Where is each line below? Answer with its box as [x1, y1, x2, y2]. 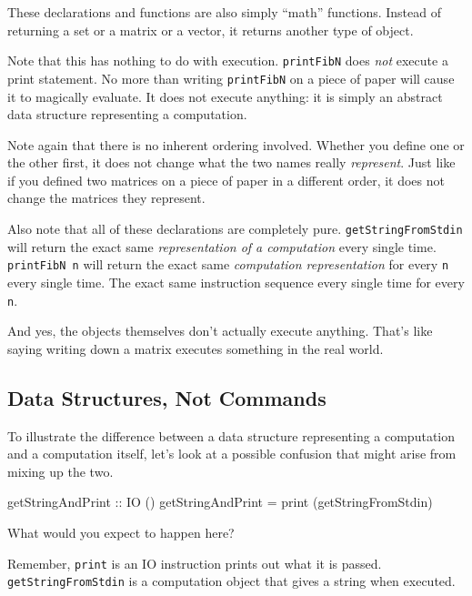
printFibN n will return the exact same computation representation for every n [7, 255, 449, 274]
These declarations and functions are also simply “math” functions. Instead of [7, 3, 442, 21]
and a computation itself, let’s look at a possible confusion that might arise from [7, 444, 457, 463]
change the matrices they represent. [7, 188, 206, 207]
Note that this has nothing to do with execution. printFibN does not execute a [7, 51, 448, 70]
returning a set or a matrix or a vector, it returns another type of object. [7, 20, 414, 39]
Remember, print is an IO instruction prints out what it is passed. [7, 553, 382, 572]
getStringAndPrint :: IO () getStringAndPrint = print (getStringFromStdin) [7, 492, 433, 511]
